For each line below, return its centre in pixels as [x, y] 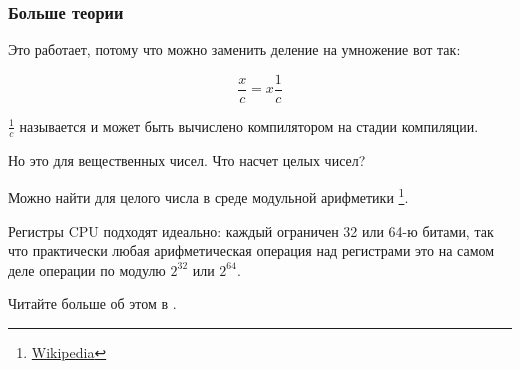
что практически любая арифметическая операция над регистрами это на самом [251, 250]
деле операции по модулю [87, 269]
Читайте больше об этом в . [92, 303]
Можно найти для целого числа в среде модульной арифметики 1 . [208, 195]
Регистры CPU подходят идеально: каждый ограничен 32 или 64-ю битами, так [251, 230]
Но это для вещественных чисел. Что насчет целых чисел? [187, 159]
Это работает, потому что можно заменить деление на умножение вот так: [234, 49]
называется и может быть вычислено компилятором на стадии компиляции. [249, 125]
